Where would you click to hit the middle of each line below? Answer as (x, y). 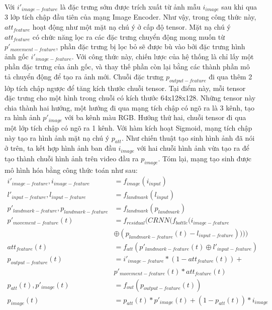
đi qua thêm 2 (231, 76)
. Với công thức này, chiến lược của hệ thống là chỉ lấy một (163, 56)
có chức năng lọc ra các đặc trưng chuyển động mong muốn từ (129, 36)
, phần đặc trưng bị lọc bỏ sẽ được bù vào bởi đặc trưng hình (151, 46)
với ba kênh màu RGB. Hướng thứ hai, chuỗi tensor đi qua (155, 117)
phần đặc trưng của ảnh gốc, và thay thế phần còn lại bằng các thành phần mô (127, 67)
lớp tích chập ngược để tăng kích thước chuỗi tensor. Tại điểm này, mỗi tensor (125, 88)
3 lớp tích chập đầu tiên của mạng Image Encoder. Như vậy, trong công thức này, (130, 17)
